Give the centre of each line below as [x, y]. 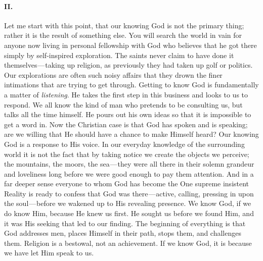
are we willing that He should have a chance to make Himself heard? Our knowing [131, 134]
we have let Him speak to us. [49, 253]
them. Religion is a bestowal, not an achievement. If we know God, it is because [128, 243]
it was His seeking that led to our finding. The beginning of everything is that [125, 223]
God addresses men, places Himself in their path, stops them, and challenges [123, 233]
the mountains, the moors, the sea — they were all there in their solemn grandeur [129, 164]
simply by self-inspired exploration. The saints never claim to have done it [119, 55]
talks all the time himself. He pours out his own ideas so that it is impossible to [128, 114]
